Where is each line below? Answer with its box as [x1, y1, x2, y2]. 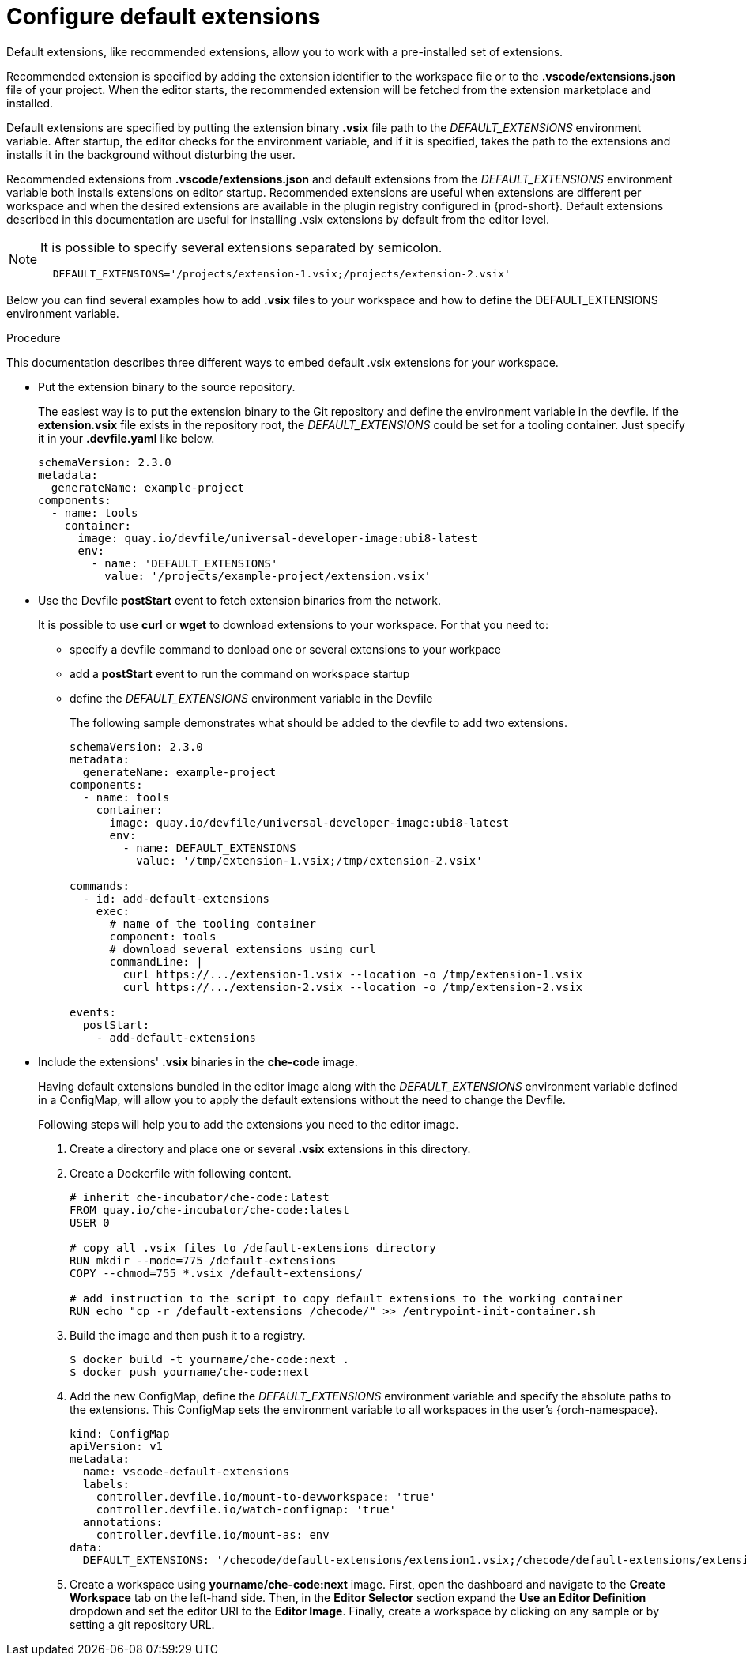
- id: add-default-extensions [82, 891, 269, 905]
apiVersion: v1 [70, 1439, 164, 1453]
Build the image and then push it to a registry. [70, 1328, 306, 1342]
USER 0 [70, 1215, 110, 1229]
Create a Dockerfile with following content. [70, 1166, 292, 1180]
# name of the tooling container [109, 917, 316, 930]
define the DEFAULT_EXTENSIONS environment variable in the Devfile [70, 691, 433, 705]
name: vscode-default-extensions [82, 1464, 290, 1478]
